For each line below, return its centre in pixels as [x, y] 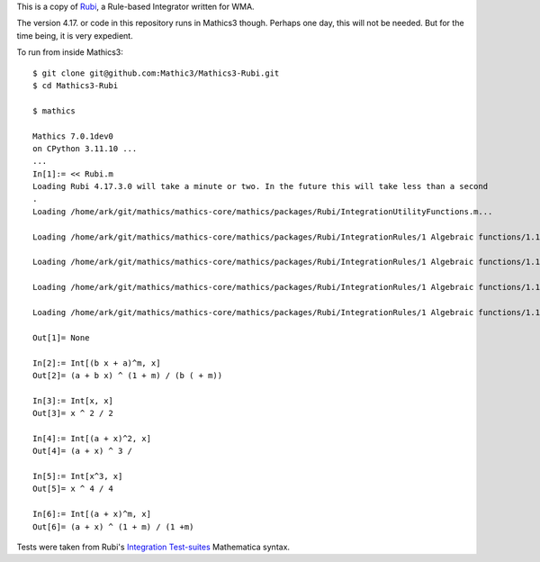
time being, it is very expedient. [75, 35]
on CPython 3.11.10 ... [85, 148]
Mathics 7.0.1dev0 [73, 136]
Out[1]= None [61, 337]
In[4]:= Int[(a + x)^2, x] [92, 438]
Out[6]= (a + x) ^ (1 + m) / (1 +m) [113, 526]
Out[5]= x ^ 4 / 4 [73, 489]
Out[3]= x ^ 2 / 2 [73, 413]
